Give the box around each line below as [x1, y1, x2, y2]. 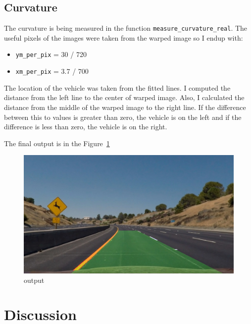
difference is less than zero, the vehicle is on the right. [4, 121, 167, 132]
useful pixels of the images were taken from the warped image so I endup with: [4, 32, 243, 43]
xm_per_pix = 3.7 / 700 [15, 66, 89, 76]
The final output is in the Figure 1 [4, 138, 110, 148]
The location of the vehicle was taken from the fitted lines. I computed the [4, 82, 231, 93]
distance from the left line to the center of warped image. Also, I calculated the [4, 92, 245, 103]
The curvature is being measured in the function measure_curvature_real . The [4, 23, 248, 33]
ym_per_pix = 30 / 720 [15, 49, 87, 59]
